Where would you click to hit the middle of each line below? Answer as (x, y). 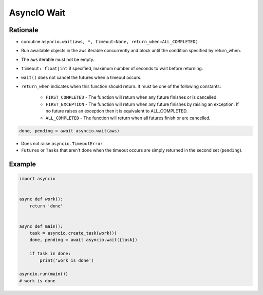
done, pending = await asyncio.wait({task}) (84, 240)
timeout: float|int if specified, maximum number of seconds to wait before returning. (112, 69)
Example (22, 164)
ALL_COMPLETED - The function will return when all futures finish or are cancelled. (128, 118)
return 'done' (46, 206)
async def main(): (41, 226)
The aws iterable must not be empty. (58, 59)
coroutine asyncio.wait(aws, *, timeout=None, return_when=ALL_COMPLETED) (110, 42)
